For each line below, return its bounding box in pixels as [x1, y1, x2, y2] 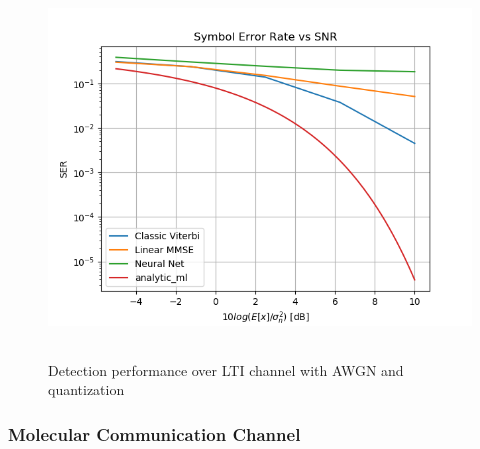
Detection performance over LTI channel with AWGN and [48, 359, 404, 380]
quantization [48, 379, 125, 400]
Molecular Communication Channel [8, 421, 301, 446]
